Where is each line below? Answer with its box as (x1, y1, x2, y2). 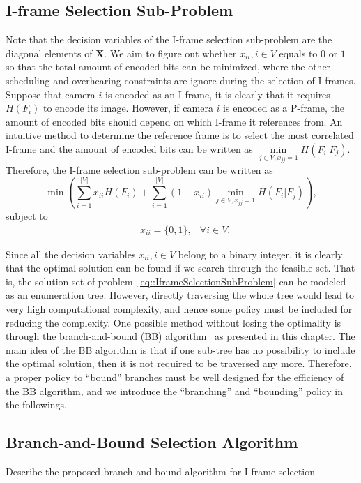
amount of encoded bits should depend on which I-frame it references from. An (6, 114, 343, 128)
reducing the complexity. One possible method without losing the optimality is (6, 315, 341, 329)
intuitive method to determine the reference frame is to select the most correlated (6, 128, 354, 142)
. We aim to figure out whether (104, 45, 237, 60)
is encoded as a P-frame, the (223, 101, 344, 115)
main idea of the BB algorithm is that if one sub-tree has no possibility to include (6, 342, 355, 357)
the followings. (6, 397, 67, 412)
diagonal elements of (6, 45, 93, 60)
